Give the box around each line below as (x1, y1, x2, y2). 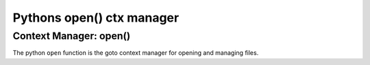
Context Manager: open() (12, 30, 131, 42)
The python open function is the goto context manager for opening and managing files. (12, 49, 259, 57)
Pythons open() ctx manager (12, 10, 180, 25)
